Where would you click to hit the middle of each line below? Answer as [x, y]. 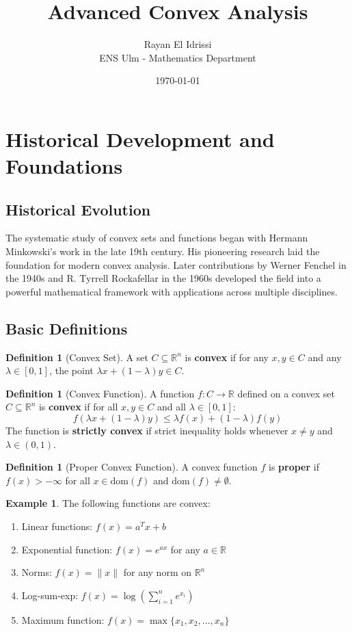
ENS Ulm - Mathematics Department [178, 57]
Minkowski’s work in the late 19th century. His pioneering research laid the [163, 251]
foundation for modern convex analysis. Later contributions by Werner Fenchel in [176, 264]
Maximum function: [63, 619]
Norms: [37, 572]
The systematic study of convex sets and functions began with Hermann [157, 238]
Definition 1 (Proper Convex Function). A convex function [132, 467]
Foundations [64, 166]
